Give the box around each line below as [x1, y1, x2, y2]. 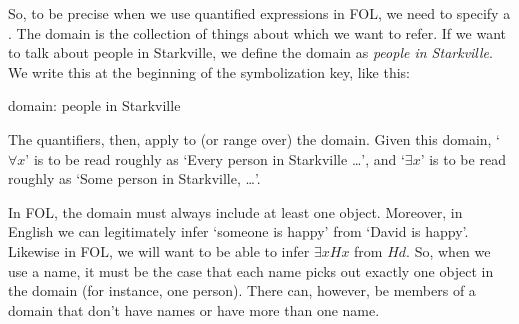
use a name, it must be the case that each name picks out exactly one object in [8, 260, 494, 281]
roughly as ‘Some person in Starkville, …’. [8, 168, 261, 189]
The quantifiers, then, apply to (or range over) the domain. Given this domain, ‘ [8, 128, 501, 149]
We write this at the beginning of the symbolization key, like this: [8, 61, 411, 82]
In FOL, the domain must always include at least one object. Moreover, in [8, 201, 463, 222]
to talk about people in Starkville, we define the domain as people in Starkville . [8, 42, 493, 63]
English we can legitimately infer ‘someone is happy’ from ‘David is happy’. [8, 221, 469, 242]
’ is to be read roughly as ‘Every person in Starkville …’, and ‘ [25, 148, 405, 169]
